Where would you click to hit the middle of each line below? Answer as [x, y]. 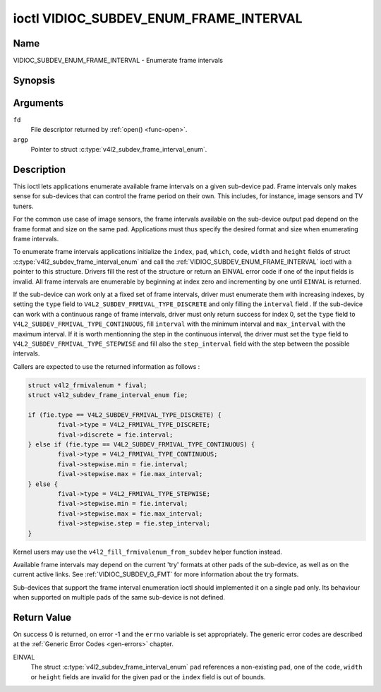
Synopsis [34, 80]
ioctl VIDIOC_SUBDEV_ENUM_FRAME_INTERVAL [158, 18]
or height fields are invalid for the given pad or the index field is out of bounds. [148, 676]
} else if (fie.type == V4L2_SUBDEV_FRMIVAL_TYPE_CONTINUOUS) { [141, 445]
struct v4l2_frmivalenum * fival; [87, 385]
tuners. [23, 206]
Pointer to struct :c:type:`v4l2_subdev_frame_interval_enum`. [119, 150]
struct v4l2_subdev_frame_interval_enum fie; [108, 395]
